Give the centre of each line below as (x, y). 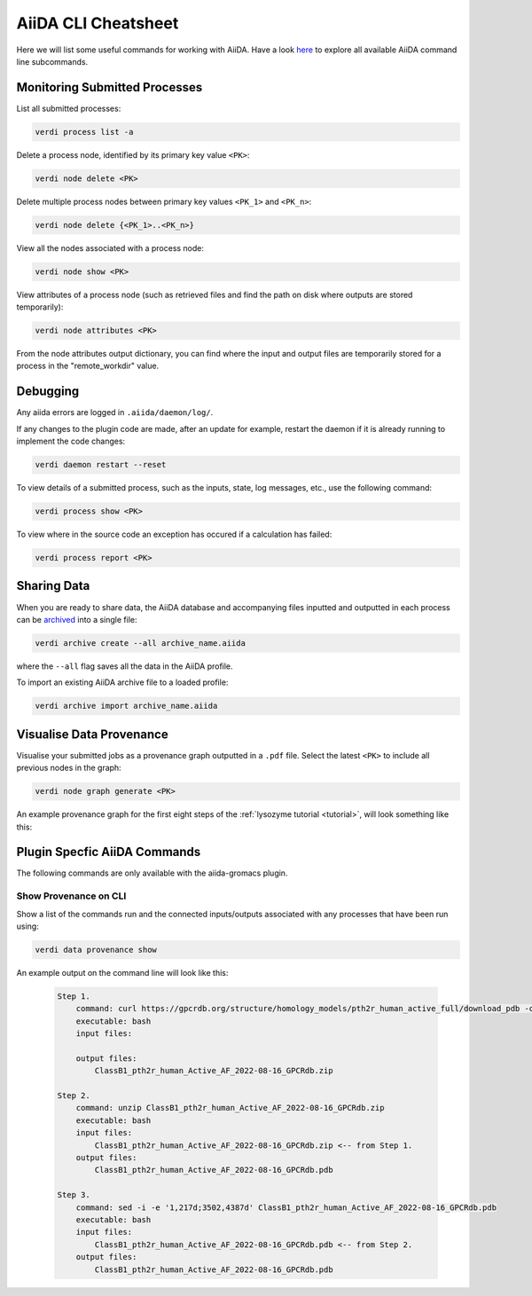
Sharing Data (53, 586)
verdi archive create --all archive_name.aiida (140, 643)
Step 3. (74, 1195)
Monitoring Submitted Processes (110, 87)
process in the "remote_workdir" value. (88, 366)
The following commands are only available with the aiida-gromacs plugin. (152, 873)
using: (27, 926)
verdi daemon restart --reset (101, 465)
